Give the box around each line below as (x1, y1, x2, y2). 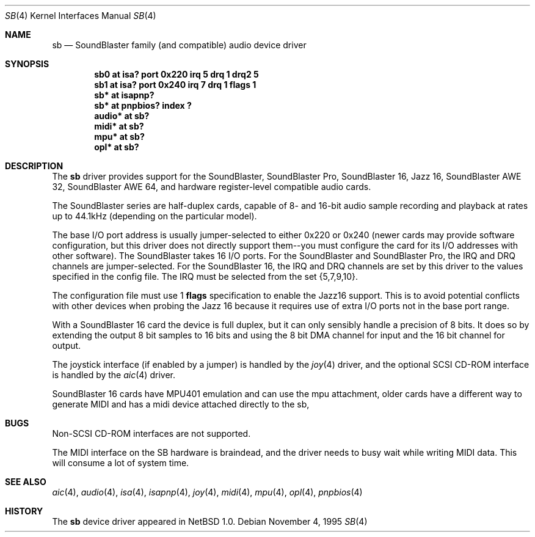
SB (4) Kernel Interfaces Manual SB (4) (5, 10, 156, 21)
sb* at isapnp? (94, 90, 155, 100)
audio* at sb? (94, 111, 150, 121)
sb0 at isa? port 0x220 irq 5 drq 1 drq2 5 (94, 69, 259, 79)
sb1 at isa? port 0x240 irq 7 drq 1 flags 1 (94, 79, 257, 90)
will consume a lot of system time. (52, 458, 189, 468)
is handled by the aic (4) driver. (52, 370, 175, 380)
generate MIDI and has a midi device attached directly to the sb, (52, 399, 310, 409)
